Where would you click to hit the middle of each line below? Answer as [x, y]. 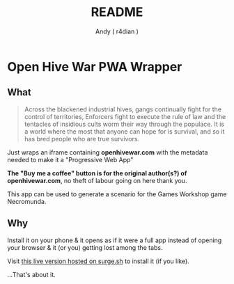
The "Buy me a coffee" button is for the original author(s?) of [97, 173]
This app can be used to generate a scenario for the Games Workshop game [117, 194]
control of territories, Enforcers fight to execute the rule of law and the [125, 116]
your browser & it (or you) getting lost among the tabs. [85, 247]
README [117, 12]
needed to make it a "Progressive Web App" [70, 159]
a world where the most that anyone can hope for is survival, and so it [124, 131]
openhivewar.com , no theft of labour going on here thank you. [97, 180]
